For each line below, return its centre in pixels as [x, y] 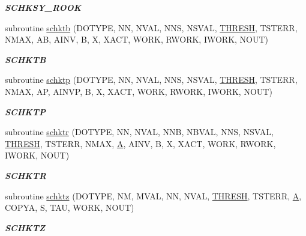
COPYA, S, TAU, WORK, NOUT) [70, 207]
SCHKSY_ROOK [43, 7]
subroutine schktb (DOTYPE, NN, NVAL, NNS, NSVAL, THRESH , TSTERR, [151, 27]
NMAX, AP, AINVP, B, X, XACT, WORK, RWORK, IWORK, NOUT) [139, 91]
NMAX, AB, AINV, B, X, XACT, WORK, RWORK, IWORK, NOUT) [137, 39]
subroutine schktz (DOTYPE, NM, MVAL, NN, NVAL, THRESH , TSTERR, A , [153, 195]
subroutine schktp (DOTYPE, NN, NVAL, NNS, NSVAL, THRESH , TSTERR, [151, 80]
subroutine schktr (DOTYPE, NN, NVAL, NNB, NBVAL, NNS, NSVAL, [139, 132]
